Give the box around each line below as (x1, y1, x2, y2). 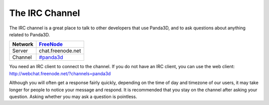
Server (12, 47, 28, 54)
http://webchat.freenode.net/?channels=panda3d (9, 70, 111, 77)
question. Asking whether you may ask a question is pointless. (9, 94, 137, 100)
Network (12, 41, 33, 48)
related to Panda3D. (9, 31, 50, 37)
